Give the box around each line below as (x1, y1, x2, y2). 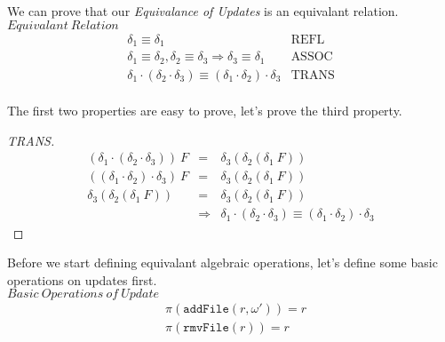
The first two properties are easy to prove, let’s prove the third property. (7, 101, 402, 120)
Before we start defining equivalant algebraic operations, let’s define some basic (7, 253, 438, 272)
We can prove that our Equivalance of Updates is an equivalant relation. (7, 2, 399, 20)
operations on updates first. (7, 270, 157, 289)
